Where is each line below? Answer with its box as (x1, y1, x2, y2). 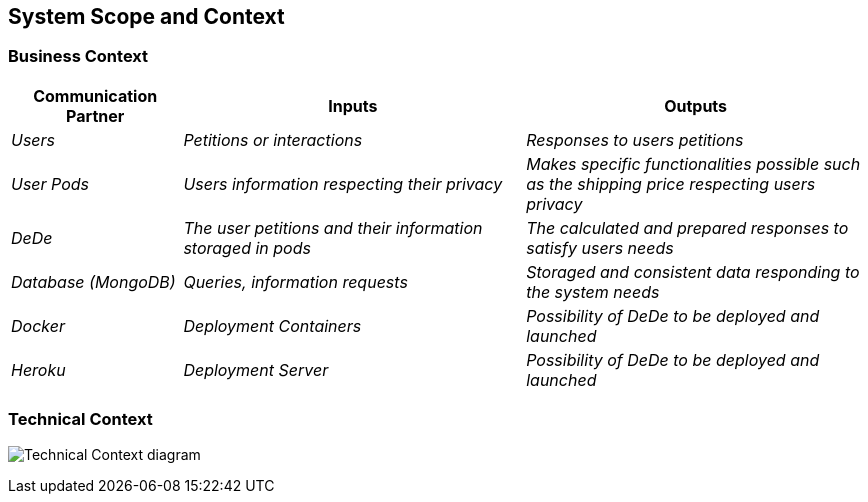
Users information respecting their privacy (183, 173, 503, 194)
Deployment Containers (183, 315, 362, 336)
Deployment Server (183, 359, 329, 380)
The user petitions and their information (183, 217, 483, 238)
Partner (66, 105, 125, 126)
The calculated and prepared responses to (526, 217, 849, 238)
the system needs (526, 281, 660, 302)
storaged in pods (183, 237, 311, 258)
